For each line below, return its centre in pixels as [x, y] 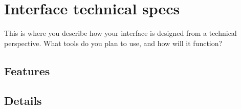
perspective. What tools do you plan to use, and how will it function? [113, 43]
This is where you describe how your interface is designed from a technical [120, 33]
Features [27, 70]
